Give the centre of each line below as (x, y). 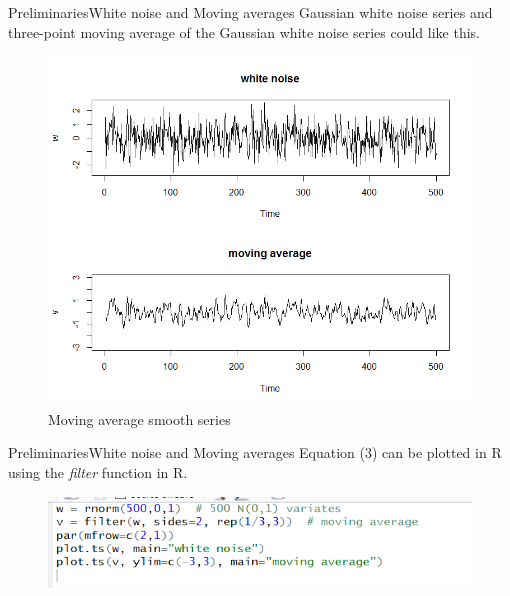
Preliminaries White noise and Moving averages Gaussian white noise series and (250, 12)
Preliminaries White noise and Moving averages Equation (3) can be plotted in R (255, 452)
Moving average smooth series (139, 418)
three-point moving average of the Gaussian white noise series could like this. (244, 31)
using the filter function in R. (98, 471)
